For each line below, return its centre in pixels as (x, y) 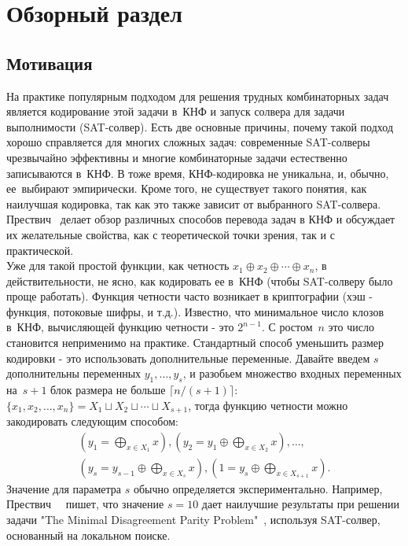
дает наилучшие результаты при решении (301, 504)
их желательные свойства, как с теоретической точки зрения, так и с (171, 234)
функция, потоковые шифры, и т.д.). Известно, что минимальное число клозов (195, 311)
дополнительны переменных (74, 373)
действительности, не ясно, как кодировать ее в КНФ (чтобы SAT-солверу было (200, 280)
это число (351, 327)
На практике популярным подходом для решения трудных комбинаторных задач (198, 96)
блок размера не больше (108, 390)
